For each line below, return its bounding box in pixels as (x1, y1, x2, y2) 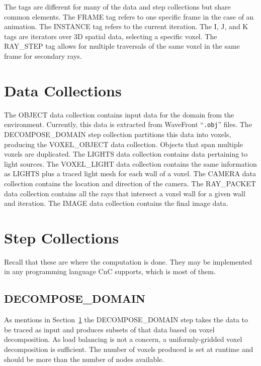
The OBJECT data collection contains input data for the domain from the (4, 109, 234, 119)
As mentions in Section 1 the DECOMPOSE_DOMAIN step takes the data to (4, 314, 248, 325)
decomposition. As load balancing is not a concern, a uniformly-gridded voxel (4, 334, 242, 344)
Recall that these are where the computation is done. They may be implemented (4, 256, 252, 267)
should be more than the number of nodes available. (4, 353, 164, 364)
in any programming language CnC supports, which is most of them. (4, 266, 216, 277)
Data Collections (4, 80, 122, 100)
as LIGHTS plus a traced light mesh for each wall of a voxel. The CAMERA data (4, 168, 256, 179)
